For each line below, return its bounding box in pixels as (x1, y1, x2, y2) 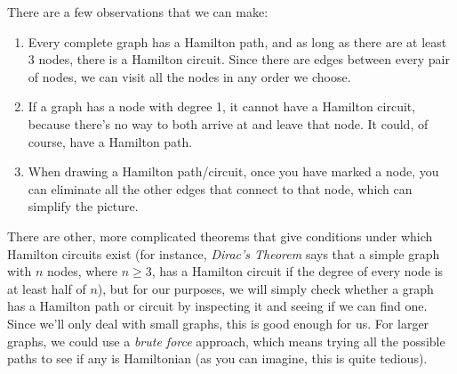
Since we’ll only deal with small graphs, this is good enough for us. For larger (7, 313, 429, 332)
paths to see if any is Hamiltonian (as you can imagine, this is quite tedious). (7, 349, 428, 368)
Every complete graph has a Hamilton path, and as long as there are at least (28, 32, 447, 51)
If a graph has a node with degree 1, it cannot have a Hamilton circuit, (28, 97, 416, 116)
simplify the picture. (28, 197, 139, 215)
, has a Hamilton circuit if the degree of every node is (151, 262, 444, 280)
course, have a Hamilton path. (28, 132, 193, 150)
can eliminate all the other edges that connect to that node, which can (28, 179, 413, 198)
